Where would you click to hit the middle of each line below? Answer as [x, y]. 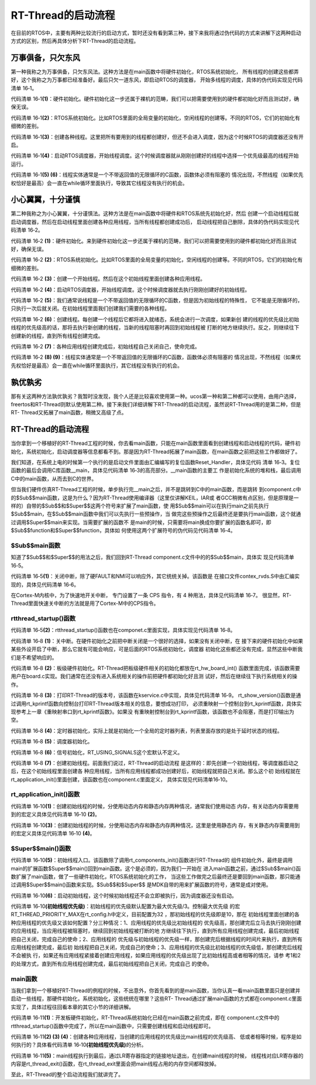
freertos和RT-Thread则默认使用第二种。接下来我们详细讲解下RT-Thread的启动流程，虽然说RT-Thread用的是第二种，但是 [156, 404]
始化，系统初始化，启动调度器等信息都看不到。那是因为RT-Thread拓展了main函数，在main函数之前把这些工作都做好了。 [156, 451]
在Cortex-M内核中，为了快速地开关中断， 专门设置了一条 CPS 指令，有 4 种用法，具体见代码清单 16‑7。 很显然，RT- [151, 595]
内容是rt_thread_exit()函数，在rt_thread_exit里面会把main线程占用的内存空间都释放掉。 [115, 1064]
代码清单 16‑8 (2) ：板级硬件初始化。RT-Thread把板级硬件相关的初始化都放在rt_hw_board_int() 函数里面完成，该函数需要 [156, 668]
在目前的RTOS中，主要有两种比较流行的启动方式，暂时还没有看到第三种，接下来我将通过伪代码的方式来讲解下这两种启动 [156, 33]
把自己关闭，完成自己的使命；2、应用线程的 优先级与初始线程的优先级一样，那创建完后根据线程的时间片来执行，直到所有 [157, 939]
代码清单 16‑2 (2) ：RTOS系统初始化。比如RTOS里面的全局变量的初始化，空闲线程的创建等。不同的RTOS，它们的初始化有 [157, 260]
